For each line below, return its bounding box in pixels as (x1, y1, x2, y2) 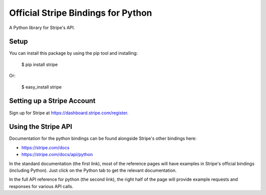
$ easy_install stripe (21, 84, 62, 90)
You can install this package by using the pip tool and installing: (9, 50, 138, 56)
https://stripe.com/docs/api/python (21, 152, 93, 158)
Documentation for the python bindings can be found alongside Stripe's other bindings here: (9, 135, 197, 141)
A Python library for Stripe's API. (9, 25, 75, 31)
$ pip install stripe (21, 62, 58, 67)
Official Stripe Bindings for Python (9, 7, 152, 18)
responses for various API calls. (9, 183, 74, 189)
